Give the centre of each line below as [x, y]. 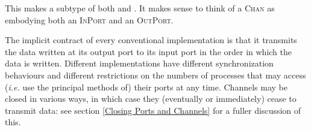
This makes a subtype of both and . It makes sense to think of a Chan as [140, 8]
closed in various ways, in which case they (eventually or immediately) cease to [151, 99]
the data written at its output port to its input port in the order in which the [149, 51]
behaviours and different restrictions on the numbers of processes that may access [155, 75]
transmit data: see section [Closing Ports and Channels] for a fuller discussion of [153, 110]
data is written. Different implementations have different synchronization [139, 63]
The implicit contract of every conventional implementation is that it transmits [151, 40]
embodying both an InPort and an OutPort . [89, 19]
